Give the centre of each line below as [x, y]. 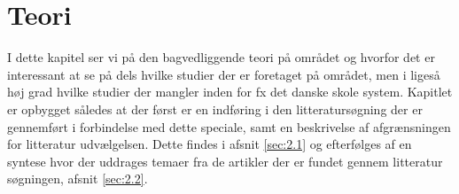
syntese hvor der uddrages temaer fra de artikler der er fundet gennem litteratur [225, 161]
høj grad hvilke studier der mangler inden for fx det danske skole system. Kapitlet [230, 92]
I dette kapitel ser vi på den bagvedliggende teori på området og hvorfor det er [221, 57]
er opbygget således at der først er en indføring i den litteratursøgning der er [215, 109]
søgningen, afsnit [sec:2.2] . [78, 178]
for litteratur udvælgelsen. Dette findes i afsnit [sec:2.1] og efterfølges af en [210, 144]
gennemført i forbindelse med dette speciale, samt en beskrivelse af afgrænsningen [229, 126]
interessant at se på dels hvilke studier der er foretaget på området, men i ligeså [224, 74]
